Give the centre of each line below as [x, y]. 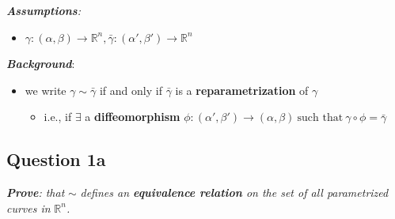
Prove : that [36, 193]
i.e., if [58, 117]
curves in [28, 208]
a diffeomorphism [133, 117]
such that [320, 118]
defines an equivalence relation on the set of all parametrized [234, 193]
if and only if [131, 90]
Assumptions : [44, 10]
